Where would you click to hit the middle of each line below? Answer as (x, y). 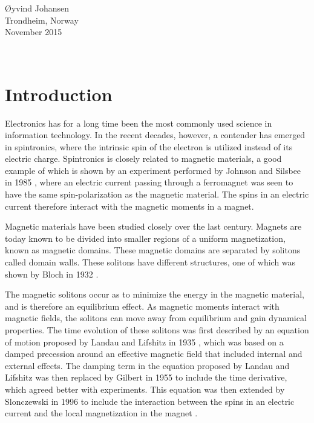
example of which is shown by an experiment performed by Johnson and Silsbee (153, 170)
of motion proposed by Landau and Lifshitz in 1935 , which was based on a (144, 341)
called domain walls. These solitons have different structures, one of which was (150, 262)
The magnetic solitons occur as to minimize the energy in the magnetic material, (155, 294)
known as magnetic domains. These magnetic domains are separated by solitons (153, 250)
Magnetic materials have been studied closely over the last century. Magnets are (153, 226)
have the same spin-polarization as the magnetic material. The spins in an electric (157, 194)
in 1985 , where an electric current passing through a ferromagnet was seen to (149, 182)
